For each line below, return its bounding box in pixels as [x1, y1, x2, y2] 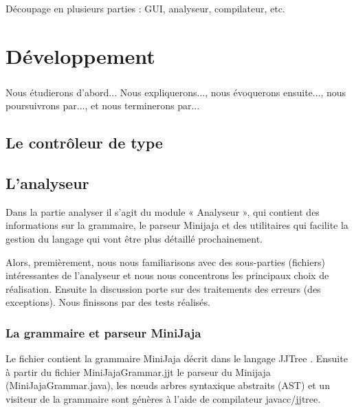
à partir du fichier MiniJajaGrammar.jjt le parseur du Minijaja [5, 364, 271, 379]
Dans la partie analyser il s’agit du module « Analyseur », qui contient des [5, 204, 320, 219]
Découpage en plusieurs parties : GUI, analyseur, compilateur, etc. [5, 1, 285, 16]
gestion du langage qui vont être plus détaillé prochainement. [5, 232, 263, 246]
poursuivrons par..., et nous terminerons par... [5, 98, 200, 113]
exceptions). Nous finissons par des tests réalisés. [5, 295, 210, 309]
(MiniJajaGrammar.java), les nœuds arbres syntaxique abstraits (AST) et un [5, 378, 330, 392]
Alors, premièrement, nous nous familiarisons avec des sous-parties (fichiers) [5, 254, 325, 269]
